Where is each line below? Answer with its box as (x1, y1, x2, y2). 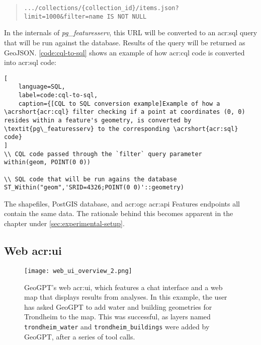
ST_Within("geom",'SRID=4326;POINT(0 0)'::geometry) (4, 184, 184, 191)
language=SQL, (18, 83, 65, 91)
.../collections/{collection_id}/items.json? (24, 5, 179, 12)
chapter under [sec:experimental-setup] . (4, 218, 125, 229)
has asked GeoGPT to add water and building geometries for (24, 301, 212, 312)
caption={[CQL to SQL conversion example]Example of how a (18, 100, 220, 107)
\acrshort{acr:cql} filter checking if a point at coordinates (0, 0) (4, 108, 245, 116)
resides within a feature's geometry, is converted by (4, 116, 192, 124)
